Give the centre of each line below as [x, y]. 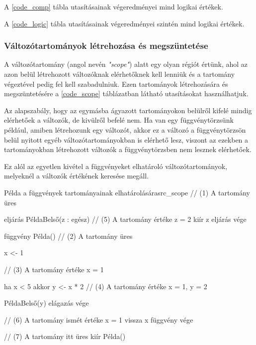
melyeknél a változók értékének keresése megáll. [77, 176]
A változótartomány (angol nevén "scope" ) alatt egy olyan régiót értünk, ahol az [126, 64]
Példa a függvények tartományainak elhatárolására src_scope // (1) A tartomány [127, 192]
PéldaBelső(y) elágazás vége [46, 303]
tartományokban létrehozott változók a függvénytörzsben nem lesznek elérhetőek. [128, 149]
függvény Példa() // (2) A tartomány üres [68, 236]
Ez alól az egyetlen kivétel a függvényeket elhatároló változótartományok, [116, 166]
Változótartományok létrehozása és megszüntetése [106, 46]
